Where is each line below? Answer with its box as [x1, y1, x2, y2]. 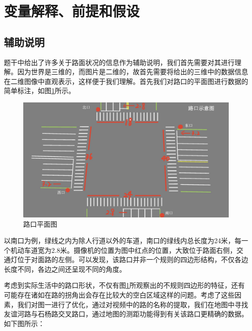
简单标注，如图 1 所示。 [4, 85, 75, 96]
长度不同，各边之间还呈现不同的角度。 [4, 264, 126, 274]
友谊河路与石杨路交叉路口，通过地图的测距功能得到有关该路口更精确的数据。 [4, 309, 248, 319]
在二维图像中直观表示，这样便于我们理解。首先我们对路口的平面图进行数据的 [4, 76, 248, 86]
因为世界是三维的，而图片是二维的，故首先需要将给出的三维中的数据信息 [17, 66, 248, 77]
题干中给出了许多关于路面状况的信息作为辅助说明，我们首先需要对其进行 [4, 57, 235, 67]
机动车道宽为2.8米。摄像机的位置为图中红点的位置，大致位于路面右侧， [10, 245, 236, 255]
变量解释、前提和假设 [4, 1, 140, 21]
